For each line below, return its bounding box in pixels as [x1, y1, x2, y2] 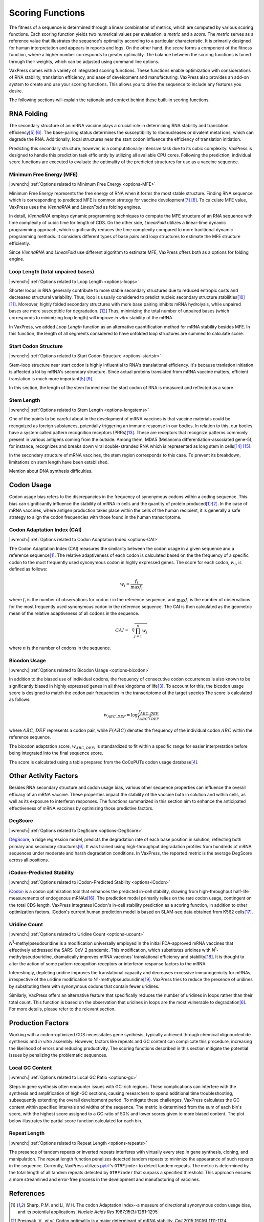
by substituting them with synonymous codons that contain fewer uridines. [9, 983, 160, 989]
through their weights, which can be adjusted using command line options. [9, 59, 159, 65]
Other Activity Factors [9, 772, 78, 780]
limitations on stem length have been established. [9, 459, 109, 465]
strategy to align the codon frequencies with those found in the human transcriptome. [9, 514, 182, 520]
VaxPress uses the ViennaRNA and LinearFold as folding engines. [9, 204, 142, 210]
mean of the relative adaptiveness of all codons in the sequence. [9, 611, 139, 616]
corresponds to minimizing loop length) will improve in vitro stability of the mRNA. [9, 315, 174, 321]
